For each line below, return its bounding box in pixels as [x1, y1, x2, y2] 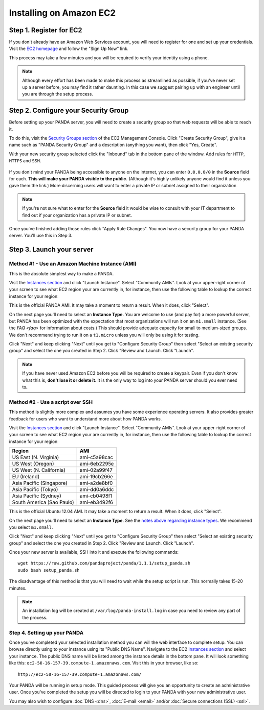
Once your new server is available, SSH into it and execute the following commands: [9, 549, 179, 555]
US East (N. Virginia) [12, 454, 59, 461]
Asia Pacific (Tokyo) [12, 486, 58, 493]
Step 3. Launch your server [9, 245, 94, 254]
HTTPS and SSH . [9, 158, 42, 164]
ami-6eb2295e [79, 461, 114, 467]
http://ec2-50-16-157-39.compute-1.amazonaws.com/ [18, 671, 142, 677]
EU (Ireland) [12, 473, 40, 480]
